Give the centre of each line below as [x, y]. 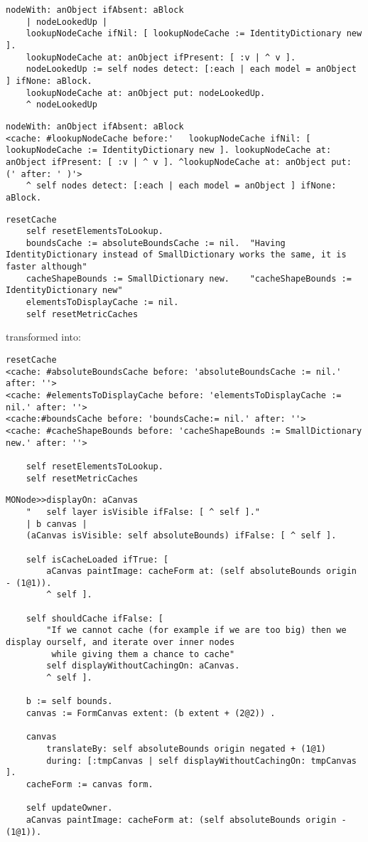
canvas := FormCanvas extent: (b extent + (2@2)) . [151, 714]
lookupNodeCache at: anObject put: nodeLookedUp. [146, 93]
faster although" [47, 267]
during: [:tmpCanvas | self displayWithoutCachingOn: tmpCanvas [201, 761]
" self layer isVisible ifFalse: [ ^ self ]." [143, 512]
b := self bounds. [69, 702]
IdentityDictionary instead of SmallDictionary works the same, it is [176, 255]
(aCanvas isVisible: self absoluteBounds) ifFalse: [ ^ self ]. [181, 536]
